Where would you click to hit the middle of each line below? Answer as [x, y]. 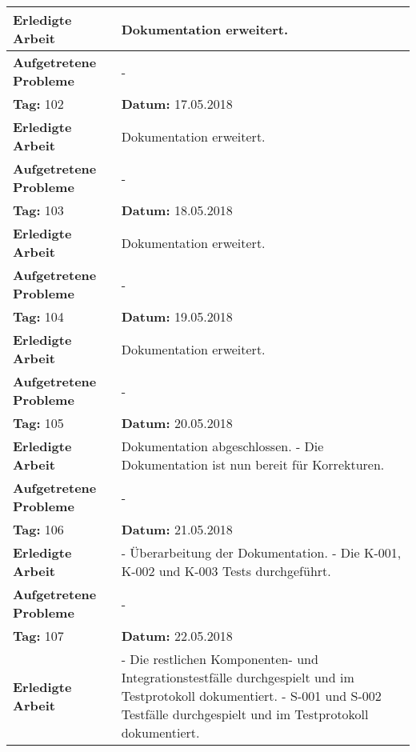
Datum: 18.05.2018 [177, 210]
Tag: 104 [38, 316]
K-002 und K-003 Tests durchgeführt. [226, 571]
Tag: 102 [38, 104]
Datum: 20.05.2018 [177, 423]
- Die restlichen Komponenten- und [220, 659]
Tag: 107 [38, 636]
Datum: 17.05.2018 [177, 104]
